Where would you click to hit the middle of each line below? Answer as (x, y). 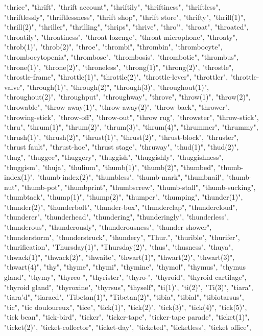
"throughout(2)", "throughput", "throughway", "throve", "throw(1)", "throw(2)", (127, 97)
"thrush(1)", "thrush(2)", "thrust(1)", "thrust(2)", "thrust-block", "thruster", (122, 137)
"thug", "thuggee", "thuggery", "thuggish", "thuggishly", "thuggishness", (114, 157)
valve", (14, 87)
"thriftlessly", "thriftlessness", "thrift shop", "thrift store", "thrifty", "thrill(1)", (125, 17)
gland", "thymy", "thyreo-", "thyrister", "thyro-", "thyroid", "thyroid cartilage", (125, 277)
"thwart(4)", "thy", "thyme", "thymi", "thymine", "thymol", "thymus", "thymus (125, 267)
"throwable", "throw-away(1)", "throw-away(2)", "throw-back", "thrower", (117, 106)
